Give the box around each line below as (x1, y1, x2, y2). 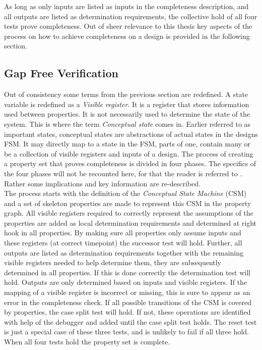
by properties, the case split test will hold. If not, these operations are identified (4, 307, 251, 317)
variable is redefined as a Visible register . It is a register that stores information (4, 98, 249, 109)
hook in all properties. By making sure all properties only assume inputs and (4, 227, 241, 238)
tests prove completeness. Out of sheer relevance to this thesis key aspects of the (4, 21, 252, 31)
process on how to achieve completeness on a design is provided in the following (4, 30, 250, 41)
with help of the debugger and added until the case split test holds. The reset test (4, 316, 257, 327)
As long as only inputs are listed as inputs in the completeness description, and (4, 1, 249, 11)
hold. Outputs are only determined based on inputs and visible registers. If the (4, 277, 247, 287)
